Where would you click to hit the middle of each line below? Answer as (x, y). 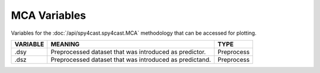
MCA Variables (49, 15)
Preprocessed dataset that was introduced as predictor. (128, 52)
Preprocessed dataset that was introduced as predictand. (131, 59)
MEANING (65, 44)
